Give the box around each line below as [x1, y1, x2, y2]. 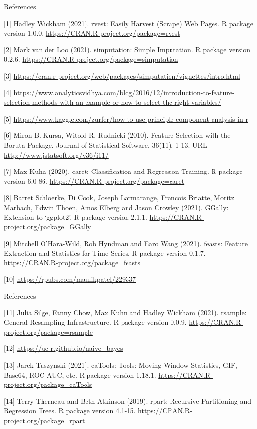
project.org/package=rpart [4, 415, 85, 425]
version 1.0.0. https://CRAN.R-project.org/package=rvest [4, 28, 180, 38]
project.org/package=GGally [4, 221, 91, 232]
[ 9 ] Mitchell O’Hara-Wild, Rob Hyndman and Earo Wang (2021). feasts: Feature [4, 238, 248, 248]
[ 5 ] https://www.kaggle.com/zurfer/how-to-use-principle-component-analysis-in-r [4, 113, 249, 124]
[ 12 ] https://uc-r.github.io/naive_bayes [4, 343, 123, 353]
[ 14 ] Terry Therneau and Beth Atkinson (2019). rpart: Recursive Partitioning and [4, 395, 252, 406]
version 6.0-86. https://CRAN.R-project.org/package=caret [4, 175, 185, 186]
